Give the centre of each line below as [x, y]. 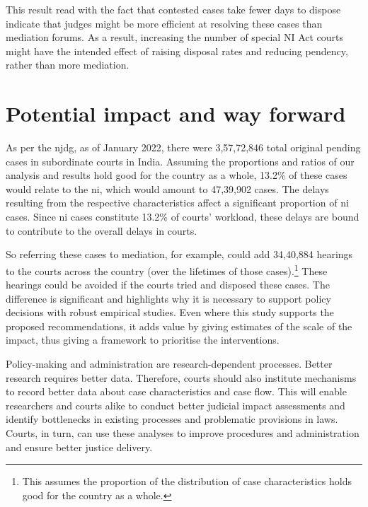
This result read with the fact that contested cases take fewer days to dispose [173, 9]
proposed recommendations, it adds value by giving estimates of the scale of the [179, 326]
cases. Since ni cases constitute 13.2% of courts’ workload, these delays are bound [183, 217]
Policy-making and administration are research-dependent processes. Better [169, 364]
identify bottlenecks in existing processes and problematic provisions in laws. [172, 419]
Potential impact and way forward [176, 113]
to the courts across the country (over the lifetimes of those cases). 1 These [167, 269]
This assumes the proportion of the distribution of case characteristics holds [187, 481]
